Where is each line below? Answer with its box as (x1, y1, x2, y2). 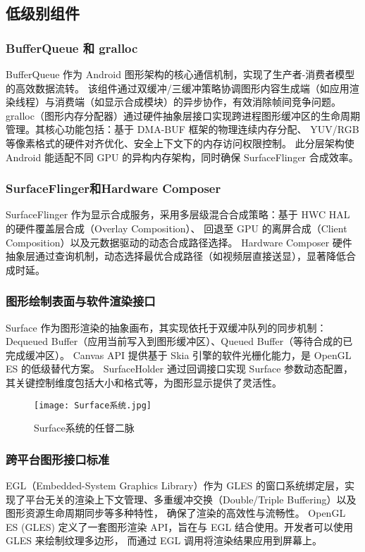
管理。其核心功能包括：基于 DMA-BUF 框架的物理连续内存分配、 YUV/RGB (6, 122, 359, 137)
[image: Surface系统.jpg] (34, 400, 151, 410)
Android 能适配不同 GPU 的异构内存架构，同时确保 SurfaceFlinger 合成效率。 (6, 149, 359, 164)
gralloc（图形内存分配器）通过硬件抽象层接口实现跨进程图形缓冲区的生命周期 (6, 108, 360, 123)
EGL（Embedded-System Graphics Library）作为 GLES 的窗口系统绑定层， (6, 478, 345, 492)
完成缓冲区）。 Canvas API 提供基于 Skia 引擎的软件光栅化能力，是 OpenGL (6, 347, 352, 362)
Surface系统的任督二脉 (34, 420, 135, 435)
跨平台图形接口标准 (6, 450, 110, 468)
